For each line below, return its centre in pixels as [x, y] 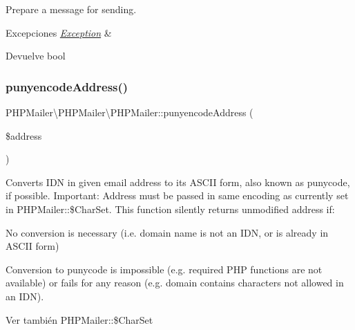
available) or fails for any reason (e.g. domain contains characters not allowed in [175, 283]
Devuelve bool [36, 56]
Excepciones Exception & [59, 32]
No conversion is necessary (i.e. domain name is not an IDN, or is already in [167, 232]
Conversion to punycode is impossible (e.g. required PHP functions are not [164, 269]
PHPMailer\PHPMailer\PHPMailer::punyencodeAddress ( [129, 112]
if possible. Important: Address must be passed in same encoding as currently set [177, 195]
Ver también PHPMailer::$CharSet [79, 319]
